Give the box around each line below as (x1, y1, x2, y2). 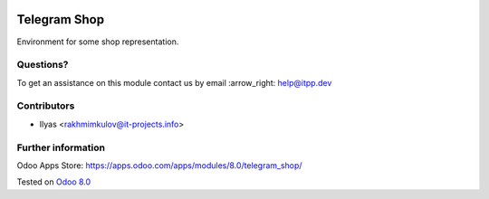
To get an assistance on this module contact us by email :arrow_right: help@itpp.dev (16, 77, 332, 88)
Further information (16, 141, 106, 154)
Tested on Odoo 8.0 (16, 176, 91, 187)
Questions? (16, 59, 69, 71)
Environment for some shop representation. (16, 36, 179, 47)
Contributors (16, 99, 75, 112)
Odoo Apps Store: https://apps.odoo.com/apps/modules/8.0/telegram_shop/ (16, 159, 302, 171)
